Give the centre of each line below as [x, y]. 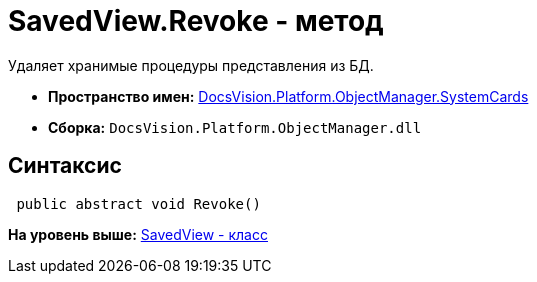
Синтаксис [65, 166]
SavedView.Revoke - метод [196, 21]
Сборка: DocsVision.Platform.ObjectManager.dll [235, 127]
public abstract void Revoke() [138, 203]
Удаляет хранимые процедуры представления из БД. [191, 65]
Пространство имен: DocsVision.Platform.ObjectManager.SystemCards [288, 96]
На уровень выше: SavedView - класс [138, 234]
